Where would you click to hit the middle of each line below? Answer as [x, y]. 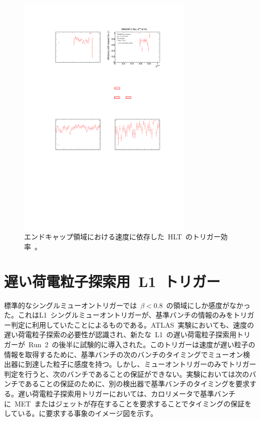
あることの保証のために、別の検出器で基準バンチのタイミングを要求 [137, 384]
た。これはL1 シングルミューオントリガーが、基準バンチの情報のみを [119, 315]
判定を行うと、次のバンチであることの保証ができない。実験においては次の [127, 374]
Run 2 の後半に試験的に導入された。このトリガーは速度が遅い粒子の [142, 344]
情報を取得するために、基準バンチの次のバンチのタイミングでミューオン [123, 354]
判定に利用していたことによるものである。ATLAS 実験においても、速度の [132, 324]
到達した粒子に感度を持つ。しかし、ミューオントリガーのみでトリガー [141, 364]
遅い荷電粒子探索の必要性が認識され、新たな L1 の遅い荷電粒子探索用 [120, 334]
